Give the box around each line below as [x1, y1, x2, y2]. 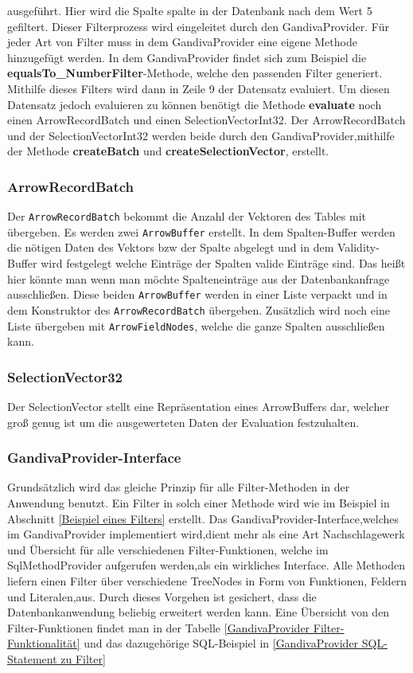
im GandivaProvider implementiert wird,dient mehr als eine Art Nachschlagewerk [7, 526, 405, 542]
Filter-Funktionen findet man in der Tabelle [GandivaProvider [7, 619, 310, 636]
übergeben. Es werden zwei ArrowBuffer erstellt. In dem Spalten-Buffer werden [7, 223, 395, 240]
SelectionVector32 [7, 366, 123, 386]
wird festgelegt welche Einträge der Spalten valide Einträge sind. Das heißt [41, 255, 406, 272]
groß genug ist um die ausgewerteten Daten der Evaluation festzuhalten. [7, 413, 360, 430]
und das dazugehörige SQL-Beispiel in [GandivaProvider [84, 635, 359, 651]
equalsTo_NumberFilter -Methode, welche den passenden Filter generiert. [7, 65, 383, 81]
